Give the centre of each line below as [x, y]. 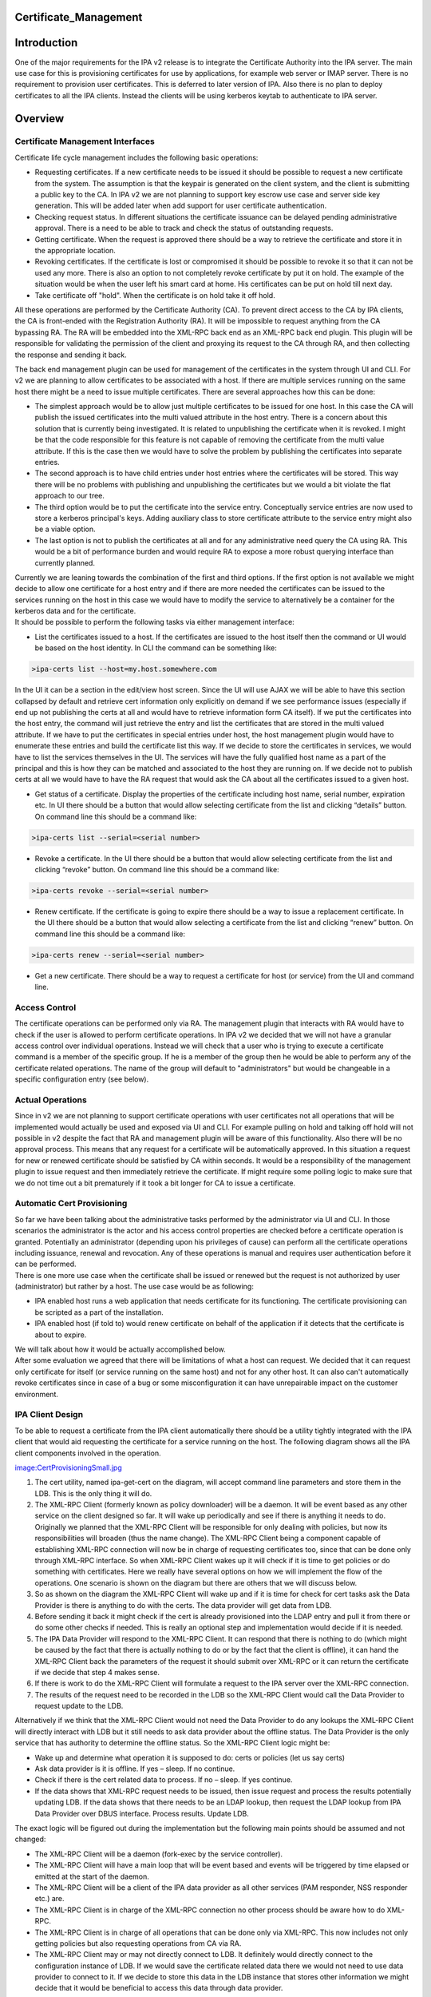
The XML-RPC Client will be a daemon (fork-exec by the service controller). [159, 1854]
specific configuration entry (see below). [82, 1079]
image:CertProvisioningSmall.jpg [69, 1467]
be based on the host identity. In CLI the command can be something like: [156, 648]
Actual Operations [51, 1100]
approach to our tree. [70, 496]
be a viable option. [65, 529]
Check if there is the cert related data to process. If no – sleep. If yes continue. [164, 1780]
